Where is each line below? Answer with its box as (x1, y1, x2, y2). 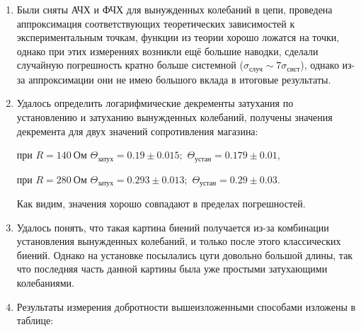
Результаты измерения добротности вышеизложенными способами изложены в (16, 299, 356, 314)
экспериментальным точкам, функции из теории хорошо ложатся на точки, (16, 30, 340, 45)
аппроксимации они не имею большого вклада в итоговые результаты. (28, 71, 331, 86)
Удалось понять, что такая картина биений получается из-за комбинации (16, 219, 329, 234)
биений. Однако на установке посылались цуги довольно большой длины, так (16, 247, 353, 262)
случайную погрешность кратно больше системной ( (16, 57, 243, 72)
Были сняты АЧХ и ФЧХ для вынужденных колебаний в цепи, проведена (16, 2, 333, 16)
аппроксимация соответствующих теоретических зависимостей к (16, 16, 295, 30)
